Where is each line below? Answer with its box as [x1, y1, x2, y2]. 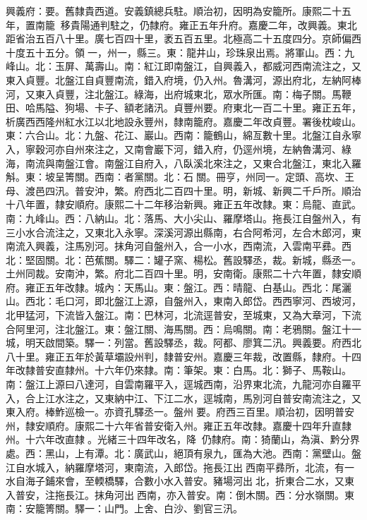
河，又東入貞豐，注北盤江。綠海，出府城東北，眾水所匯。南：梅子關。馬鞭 [6, 86, 351, 101]
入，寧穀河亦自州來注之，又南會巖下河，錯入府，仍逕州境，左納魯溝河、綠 [6, 141, 351, 156]
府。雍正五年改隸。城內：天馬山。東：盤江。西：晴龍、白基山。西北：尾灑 [6, 279, 351, 294]
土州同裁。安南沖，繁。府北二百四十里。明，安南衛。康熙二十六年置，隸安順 [6, 266, 361, 281]
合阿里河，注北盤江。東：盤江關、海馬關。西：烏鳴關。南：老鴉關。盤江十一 [6, 321, 361, 336]
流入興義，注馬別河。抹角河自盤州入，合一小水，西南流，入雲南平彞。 [15, 238, 342, 253]
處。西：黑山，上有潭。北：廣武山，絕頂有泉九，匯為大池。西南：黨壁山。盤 [6, 446, 361, 460]
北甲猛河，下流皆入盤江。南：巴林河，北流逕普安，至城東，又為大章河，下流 [6, 308, 361, 322]
